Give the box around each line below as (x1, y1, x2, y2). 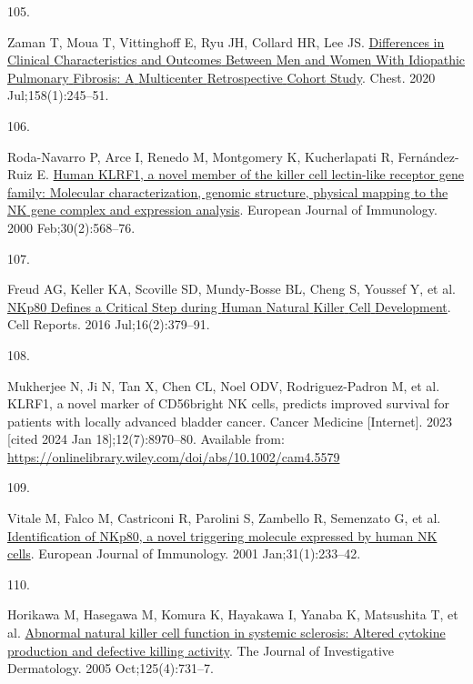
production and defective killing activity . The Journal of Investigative (7, 640, 395, 659)
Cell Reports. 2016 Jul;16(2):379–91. (7, 315, 210, 334)
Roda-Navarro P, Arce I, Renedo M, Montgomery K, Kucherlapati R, (7, 146, 394, 166)
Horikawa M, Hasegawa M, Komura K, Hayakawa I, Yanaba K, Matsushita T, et (7, 605, 458, 624)
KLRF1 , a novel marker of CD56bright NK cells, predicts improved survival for (7, 394, 449, 413)
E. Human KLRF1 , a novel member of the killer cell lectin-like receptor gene (36, 165, 464, 184)
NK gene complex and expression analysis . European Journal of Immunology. (7, 200, 438, 219)
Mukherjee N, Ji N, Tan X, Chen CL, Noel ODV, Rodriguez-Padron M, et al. (7, 376, 440, 395)
